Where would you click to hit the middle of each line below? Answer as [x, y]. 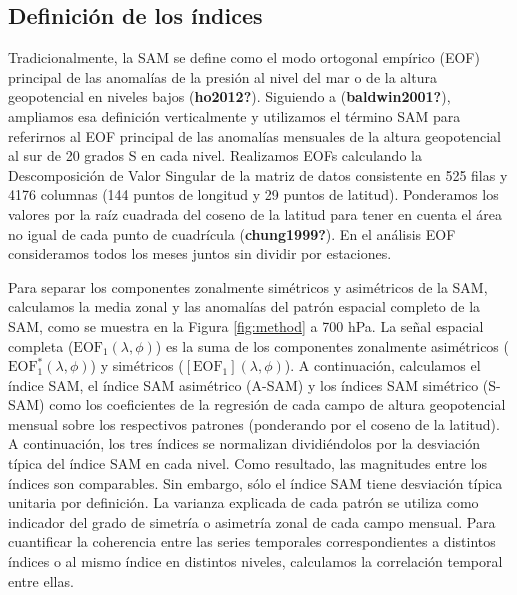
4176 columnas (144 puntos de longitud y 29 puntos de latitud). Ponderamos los [253, 194]
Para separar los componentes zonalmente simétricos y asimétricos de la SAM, [248, 286]
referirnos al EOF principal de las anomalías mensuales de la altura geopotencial [254, 135]
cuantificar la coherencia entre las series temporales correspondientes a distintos [252, 541]
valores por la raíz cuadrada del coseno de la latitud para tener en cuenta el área [255, 213]
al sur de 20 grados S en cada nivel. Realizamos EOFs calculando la [215, 155]
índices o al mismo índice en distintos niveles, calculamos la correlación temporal [255, 561]
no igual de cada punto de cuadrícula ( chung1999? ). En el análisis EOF [232, 233]
